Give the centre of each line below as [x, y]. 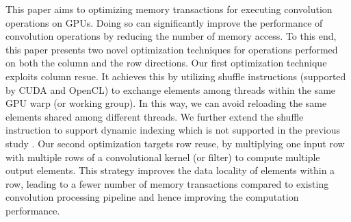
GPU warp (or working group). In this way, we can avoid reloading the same [166, 103]
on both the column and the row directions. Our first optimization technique [166, 63]
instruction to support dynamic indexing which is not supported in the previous [173, 130]
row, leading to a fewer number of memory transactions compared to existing [167, 183]
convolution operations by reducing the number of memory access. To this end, [171, 36]
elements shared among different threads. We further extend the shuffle [155, 116]
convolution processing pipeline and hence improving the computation [152, 197]
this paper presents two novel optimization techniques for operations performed [172, 49]
